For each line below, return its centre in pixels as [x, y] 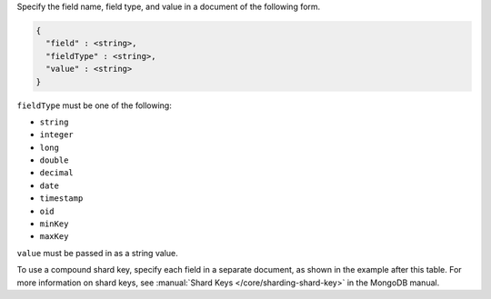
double [54, 160]
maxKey [54, 237]
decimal [57, 173]
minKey [54, 224]
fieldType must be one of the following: [94, 105]
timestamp [61, 199]
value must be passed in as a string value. [97, 253]
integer [57, 135]
